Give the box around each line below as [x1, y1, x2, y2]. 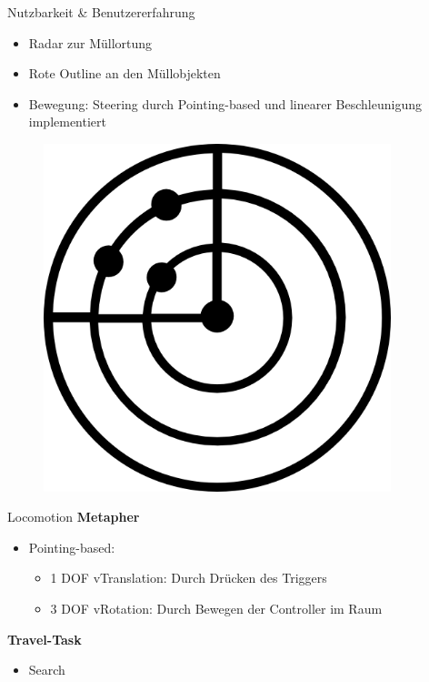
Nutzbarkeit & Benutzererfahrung [7, 3, 195, 21]
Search [28, 660, 65, 679]
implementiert [28, 112, 107, 131]
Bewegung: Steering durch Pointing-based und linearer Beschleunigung [28, 94, 423, 113]
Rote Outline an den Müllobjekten [28, 64, 221, 83]
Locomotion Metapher [7, 507, 140, 526]
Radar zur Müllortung [28, 33, 153, 52]
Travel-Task [7, 629, 82, 648]
